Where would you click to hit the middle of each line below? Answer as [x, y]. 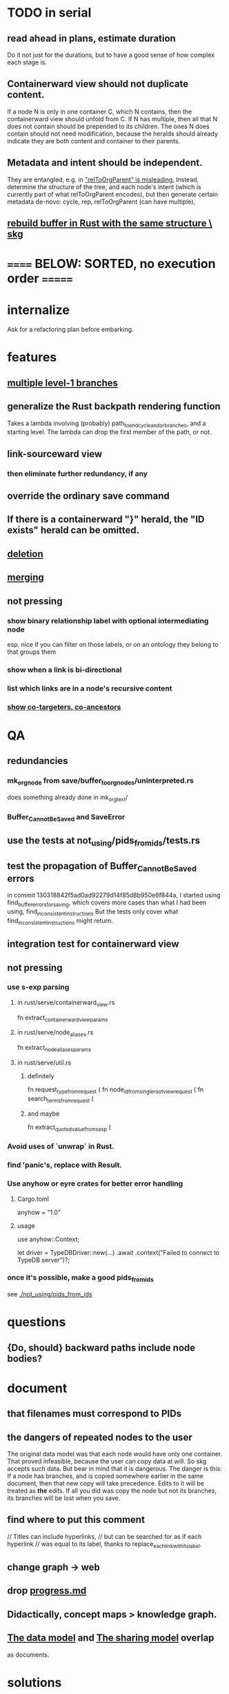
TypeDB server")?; [43, 1260]
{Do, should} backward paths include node [101, 1347]
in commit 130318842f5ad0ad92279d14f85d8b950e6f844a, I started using [114, 895]
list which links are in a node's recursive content [90, 688]
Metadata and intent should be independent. [105, 163]
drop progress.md [47, 1591]
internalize [39, 310]
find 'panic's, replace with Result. [64, 1165]
